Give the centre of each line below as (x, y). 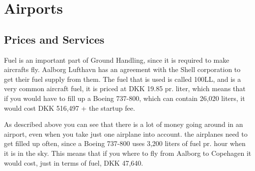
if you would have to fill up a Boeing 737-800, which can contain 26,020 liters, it (125, 98)
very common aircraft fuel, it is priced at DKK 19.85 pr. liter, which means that (125, 88)
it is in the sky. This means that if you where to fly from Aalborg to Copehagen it (128, 153)
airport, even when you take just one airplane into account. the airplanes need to (126, 134)
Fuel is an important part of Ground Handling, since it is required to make (117, 60)
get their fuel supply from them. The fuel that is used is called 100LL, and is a (123, 79)
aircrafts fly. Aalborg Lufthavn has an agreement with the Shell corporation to (122, 69)
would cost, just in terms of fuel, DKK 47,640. (74, 162)
